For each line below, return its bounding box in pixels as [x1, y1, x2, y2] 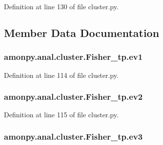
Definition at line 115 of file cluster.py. [4, 109, 119, 120]
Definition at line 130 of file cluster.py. [4, 1, 119, 11]
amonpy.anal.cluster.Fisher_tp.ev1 [4, 51, 143, 63]
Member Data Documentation [4, 25, 160, 40]
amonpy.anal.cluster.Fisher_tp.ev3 [4, 130, 143, 142]
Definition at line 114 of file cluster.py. [4, 70, 119, 80]
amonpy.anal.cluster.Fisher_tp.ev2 [4, 91, 143, 103]
